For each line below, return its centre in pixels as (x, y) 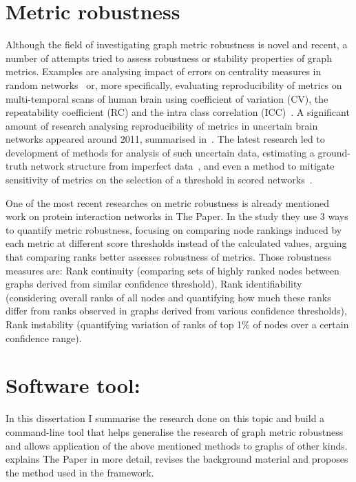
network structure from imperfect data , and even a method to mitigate (182, 166)
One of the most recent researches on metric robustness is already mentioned (168, 202)
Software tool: (73, 385)
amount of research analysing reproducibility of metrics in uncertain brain (162, 125)
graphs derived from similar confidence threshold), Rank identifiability (154, 284)
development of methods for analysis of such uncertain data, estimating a (160, 152)
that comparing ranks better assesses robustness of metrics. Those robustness (168, 257)
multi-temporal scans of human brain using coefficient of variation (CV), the (167, 98)
